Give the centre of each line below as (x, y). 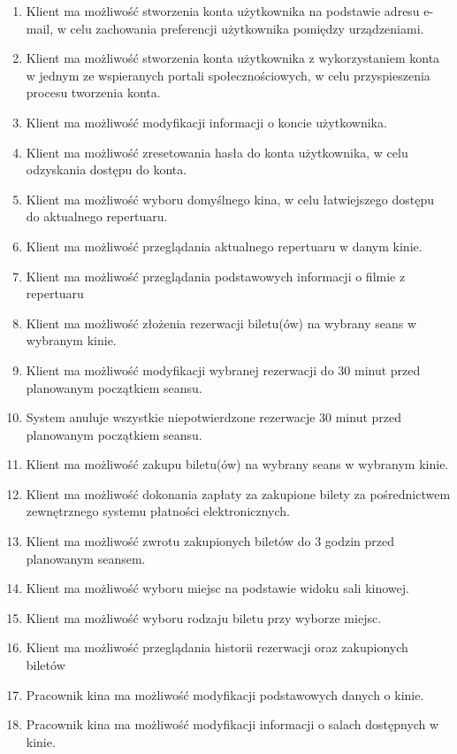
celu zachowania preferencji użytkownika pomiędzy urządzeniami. (247, 28)
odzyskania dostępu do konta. (107, 169)
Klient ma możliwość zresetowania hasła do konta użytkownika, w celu (217, 152)
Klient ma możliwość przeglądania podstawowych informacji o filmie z (216, 276)
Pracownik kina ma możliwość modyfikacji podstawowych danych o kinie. (225, 694)
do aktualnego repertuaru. (97, 216)
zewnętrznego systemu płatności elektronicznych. (158, 511)
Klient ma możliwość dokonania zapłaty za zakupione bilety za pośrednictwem (238, 493)
